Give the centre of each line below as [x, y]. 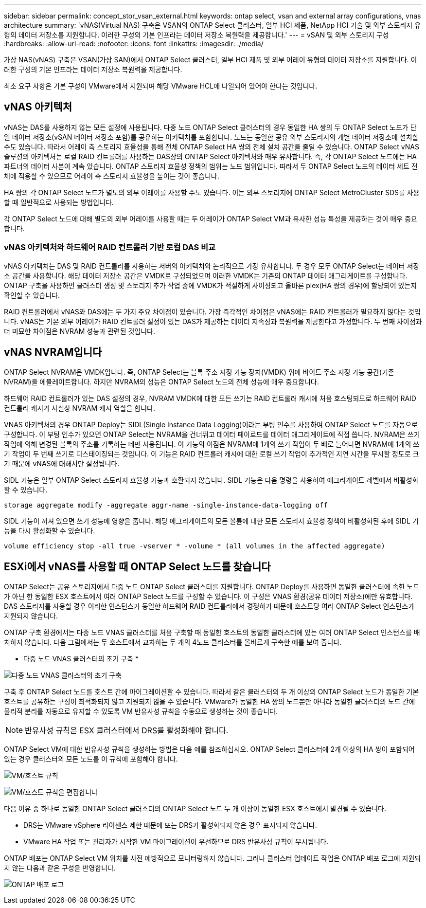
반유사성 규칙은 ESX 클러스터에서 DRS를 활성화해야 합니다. [127, 731]
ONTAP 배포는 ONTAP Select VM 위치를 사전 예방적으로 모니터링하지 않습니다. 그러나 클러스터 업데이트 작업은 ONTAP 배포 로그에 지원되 [213, 858]
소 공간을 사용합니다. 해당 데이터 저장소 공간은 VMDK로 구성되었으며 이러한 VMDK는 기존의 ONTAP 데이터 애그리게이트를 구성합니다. [206, 275]
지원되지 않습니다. [31, 616]
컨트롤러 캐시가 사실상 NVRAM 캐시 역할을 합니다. [80, 408]
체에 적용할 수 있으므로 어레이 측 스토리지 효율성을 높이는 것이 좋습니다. [112, 176]
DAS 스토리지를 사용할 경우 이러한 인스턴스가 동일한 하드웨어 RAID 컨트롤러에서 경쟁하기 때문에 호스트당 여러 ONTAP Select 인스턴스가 [209, 606]
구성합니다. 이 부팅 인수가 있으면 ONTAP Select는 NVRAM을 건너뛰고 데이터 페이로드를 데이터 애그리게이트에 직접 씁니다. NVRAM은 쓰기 [212, 435]
